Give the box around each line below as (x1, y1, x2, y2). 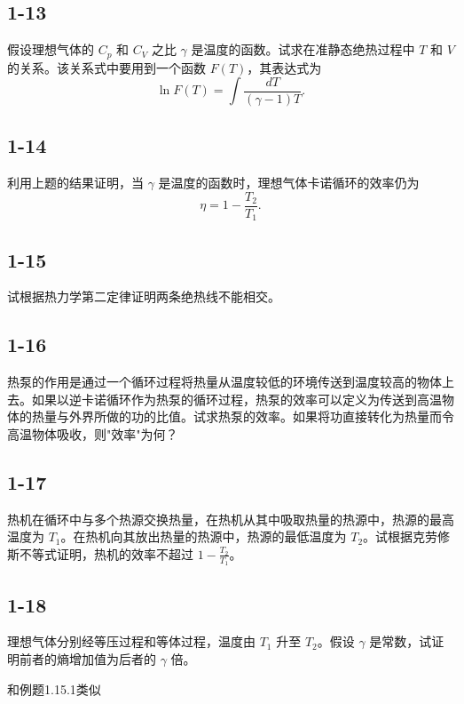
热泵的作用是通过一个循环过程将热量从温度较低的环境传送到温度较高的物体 (7, 372, 442, 391)
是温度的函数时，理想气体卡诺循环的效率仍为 (158, 173, 420, 192)
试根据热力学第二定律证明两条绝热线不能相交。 (7, 287, 280, 306)
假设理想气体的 (7, 40, 94, 59)
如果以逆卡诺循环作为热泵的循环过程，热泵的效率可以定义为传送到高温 (31, 389, 442, 408)
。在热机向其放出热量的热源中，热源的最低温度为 (60, 527, 347, 546)
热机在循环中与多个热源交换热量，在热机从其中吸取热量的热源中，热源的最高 (7, 509, 454, 528)
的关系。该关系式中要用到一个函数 (7, 58, 206, 76)
